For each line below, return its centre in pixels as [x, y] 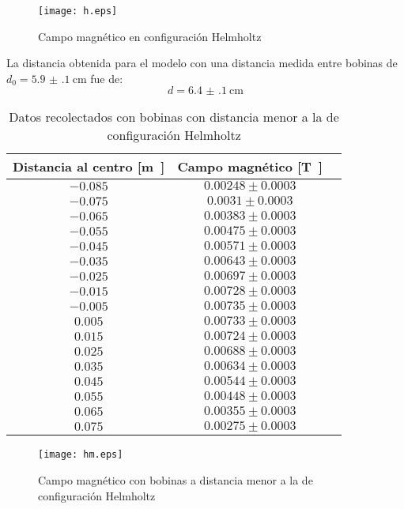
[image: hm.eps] [81, 455]
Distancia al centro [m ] [89, 167]
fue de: [107, 78]
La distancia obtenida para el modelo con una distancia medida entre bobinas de [202, 63]
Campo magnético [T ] [250, 167]
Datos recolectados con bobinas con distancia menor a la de [174, 117]
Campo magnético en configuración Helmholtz [150, 36]
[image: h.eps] [78, 11]
